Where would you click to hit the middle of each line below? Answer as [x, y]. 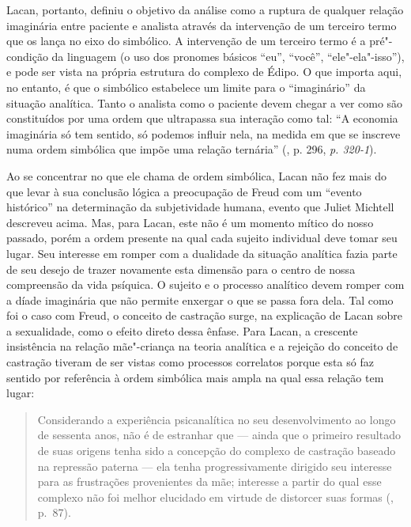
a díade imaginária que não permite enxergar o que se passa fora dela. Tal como [200, 300]
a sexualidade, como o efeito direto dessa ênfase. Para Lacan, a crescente [182, 330]
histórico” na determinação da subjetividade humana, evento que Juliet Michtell [200, 207]
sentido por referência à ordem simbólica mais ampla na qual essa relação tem [195, 377]
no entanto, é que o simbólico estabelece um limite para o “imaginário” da [186, 87]
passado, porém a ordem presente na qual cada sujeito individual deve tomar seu [202, 238]
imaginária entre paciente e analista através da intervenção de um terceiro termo [202, 25]
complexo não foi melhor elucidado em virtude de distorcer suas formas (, [215, 497]
